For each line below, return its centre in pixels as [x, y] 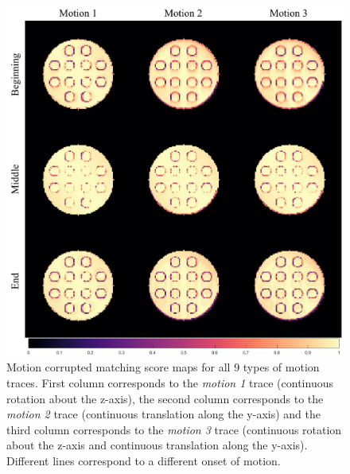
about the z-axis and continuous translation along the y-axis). [157, 445]
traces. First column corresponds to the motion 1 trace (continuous [170, 383]
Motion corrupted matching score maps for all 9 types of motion [163, 367]
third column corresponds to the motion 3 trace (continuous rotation [174, 429]
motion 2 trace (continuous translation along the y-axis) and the [163, 414]
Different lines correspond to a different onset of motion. [144, 461]
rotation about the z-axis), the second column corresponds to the [165, 398]
